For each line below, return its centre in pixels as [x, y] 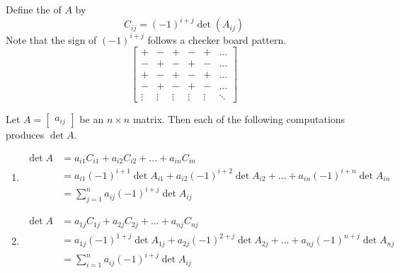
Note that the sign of [51, 39]
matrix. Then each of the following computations [239, 119]
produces [25, 135]
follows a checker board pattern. [217, 39]
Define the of [34, 9]
